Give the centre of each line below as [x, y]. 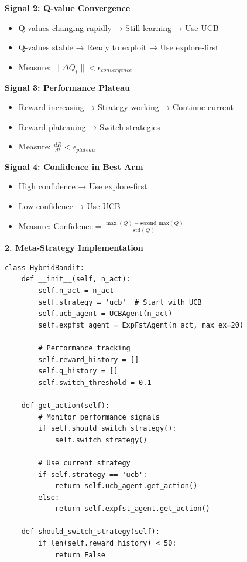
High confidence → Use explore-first [83, 186]
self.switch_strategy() [101, 440]
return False [80, 555]
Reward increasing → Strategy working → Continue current [126, 107]
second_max [155, 223]
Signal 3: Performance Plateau [67, 87]
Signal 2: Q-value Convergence [68, 8]
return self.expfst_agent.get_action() [132, 509]
